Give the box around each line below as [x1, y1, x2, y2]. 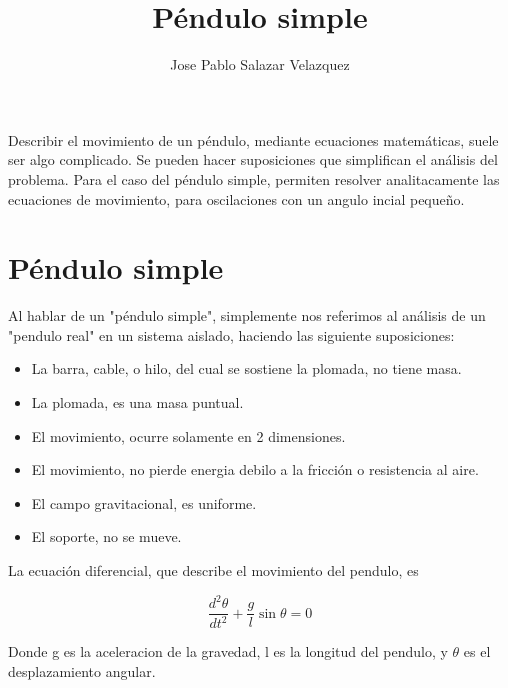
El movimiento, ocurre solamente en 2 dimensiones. [31, 425, 346, 446]
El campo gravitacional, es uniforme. [31, 492, 257, 513]
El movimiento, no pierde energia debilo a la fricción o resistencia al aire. [31, 459, 479, 480]
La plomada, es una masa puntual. [31, 392, 244, 412]
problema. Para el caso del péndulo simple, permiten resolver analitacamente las [8, 168, 500, 189]
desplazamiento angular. [8, 661, 156, 682]
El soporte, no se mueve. [31, 526, 182, 547]
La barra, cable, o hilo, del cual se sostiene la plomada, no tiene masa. [31, 358, 462, 379]
